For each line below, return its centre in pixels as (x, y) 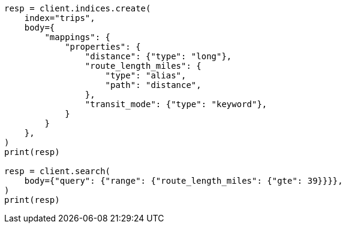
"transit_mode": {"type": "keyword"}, (176, 104)
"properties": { (103, 47)
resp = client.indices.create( (78, 8)
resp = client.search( (58, 171)
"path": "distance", (153, 85)
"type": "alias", (146, 75)
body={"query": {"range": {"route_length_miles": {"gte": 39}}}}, (183, 181)
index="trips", (60, 18)
